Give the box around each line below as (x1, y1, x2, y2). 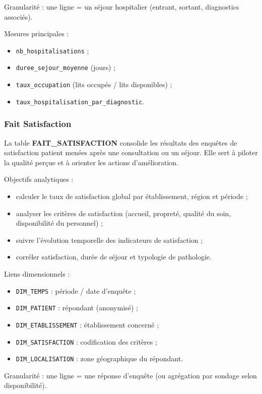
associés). (4, 11, 33, 22)
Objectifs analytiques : (4, 174, 74, 184)
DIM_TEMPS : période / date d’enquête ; (16, 285, 136, 296)
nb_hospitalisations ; (16, 45, 89, 55)
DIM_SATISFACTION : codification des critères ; (16, 336, 157, 347)
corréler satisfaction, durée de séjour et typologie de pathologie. (16, 251, 212, 262)
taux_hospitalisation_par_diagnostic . (16, 96, 145, 106)
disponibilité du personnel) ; (16, 218, 103, 228)
